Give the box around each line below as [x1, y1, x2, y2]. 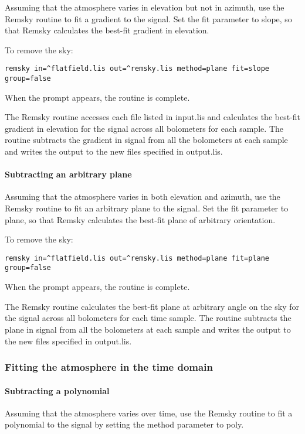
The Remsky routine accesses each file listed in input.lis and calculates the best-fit [5, 111, 301, 123]
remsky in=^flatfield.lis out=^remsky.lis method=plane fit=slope [5, 64, 270, 73]
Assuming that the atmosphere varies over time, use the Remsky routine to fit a [5, 406, 293, 419]
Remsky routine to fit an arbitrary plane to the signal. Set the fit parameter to [5, 202, 289, 214]
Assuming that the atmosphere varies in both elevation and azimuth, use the [5, 190, 280, 203]
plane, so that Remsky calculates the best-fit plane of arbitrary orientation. [5, 213, 276, 225]
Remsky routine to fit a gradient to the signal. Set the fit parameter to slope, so [5, 12, 292, 25]
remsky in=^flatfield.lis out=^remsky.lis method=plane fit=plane [5, 254, 270, 262]
